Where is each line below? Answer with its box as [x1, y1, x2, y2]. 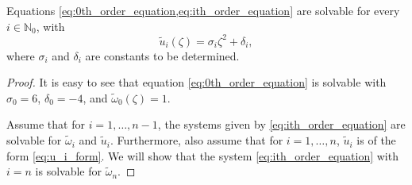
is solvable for [35, 163, 102, 179]
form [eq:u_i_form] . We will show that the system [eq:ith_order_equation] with [6, 147, 399, 164]
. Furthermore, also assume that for [110, 132, 283, 148]
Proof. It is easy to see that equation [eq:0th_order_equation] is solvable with [6, 74, 387, 91]
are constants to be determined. [85, 47, 240, 64]
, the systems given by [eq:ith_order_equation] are [157, 116, 406, 133]
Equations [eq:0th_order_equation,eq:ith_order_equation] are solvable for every [6, 2, 400, 18]
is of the [356, 132, 396, 148]
